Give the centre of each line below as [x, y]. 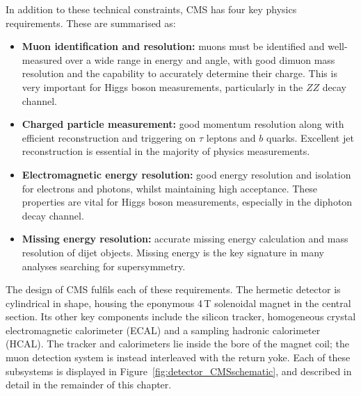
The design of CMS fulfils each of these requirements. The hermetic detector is [173, 289]
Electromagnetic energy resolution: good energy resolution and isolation [186, 174]
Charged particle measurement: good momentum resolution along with [183, 124]
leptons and [231, 137]
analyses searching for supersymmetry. [104, 266]
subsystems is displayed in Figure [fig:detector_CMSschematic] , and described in [179, 371]
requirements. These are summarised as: [91, 23]
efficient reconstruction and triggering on [109, 137]
